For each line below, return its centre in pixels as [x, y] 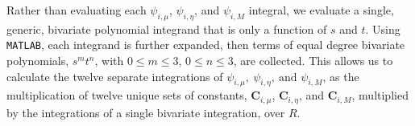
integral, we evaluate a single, [321, 10]
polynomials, [38, 61]
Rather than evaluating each [77, 10]
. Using [383, 28]
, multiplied [380, 95]
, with [109, 61]
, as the [341, 76]
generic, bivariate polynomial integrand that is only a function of [167, 28]
